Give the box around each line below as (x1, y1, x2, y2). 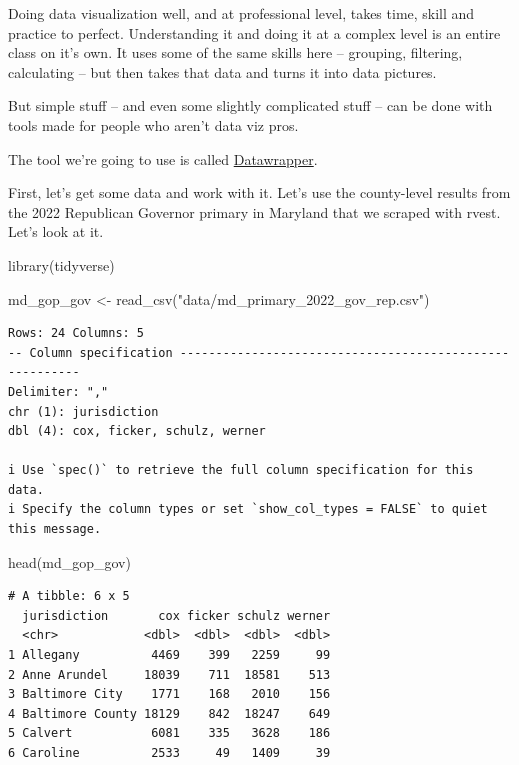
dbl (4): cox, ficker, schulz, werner (8, 424, 266, 439)
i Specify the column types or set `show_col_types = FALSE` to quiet (8, 502, 488, 517)
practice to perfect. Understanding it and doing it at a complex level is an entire (8, 22, 501, 43)
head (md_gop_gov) (8, 551, 131, 572)
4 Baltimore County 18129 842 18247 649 (8, 706, 331, 721)
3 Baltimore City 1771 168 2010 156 (8, 687, 331, 702)
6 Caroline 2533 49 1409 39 (8, 746, 331, 760)
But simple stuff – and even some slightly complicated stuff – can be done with (8, 95, 493, 116)
